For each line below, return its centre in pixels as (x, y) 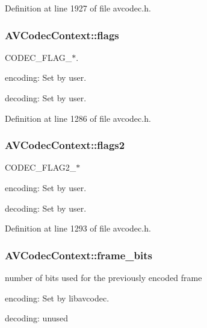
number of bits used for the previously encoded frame (103, 277)
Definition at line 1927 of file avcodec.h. (78, 8)
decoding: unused (37, 318)
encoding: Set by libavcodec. (57, 298)
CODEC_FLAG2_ (41, 167)
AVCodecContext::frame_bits (79, 255)
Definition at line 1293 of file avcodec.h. (78, 228)
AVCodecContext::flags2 (65, 145)
